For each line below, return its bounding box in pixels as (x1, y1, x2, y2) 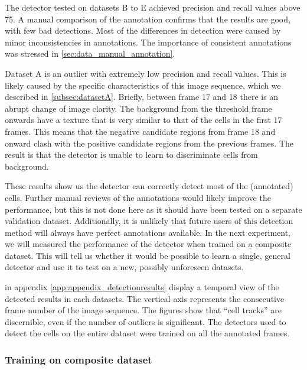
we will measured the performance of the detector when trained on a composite (5, 238, 292, 250)
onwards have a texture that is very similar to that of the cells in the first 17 (5, 113, 282, 126)
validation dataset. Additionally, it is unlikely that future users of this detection (5, 215, 293, 227)
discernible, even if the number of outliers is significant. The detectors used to (5, 315, 286, 327)
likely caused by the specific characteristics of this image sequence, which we (5, 79, 281, 91)
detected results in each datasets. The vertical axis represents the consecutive (5, 292, 285, 304)
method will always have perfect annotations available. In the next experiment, (5, 226, 291, 238)
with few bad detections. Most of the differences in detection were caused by (5, 24, 281, 37)
